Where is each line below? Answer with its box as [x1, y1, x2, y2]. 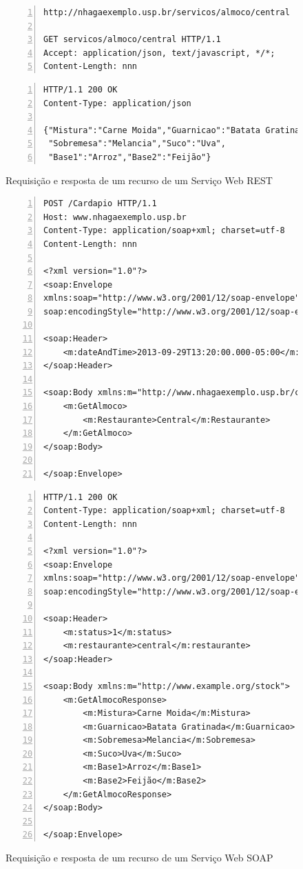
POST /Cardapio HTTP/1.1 [43, 199, 157, 209]
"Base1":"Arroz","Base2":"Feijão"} [48, 152, 211, 162]
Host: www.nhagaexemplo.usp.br [43, 212, 187, 222]
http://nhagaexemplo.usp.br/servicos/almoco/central [43, 8, 290, 17]
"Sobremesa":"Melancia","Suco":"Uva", [48, 139, 226, 149]
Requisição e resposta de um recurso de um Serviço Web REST [6, 172, 273, 187]
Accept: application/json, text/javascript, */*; [43, 48, 275, 58]
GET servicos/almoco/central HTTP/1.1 [43, 34, 221, 45]
